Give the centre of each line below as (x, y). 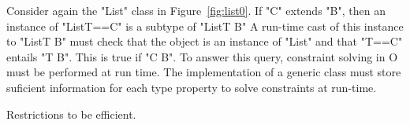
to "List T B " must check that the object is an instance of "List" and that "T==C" (205, 41)
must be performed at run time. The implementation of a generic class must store (204, 72)
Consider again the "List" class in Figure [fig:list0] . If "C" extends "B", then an (196, 10)
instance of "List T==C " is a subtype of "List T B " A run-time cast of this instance (205, 26)
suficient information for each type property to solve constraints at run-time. (192, 87)
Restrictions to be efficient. (71, 114)
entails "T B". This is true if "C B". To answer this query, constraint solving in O (202, 56)
